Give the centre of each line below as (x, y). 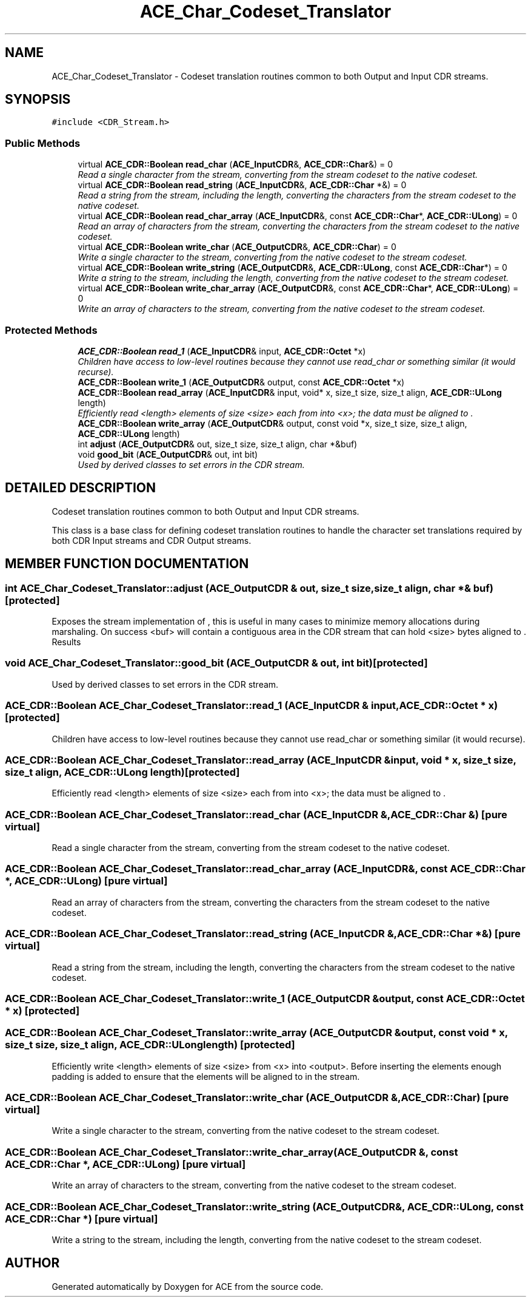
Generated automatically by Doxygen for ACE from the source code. (188, 1286)
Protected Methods (51, 330)
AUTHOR (32, 1263)
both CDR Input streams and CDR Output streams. (152, 540)
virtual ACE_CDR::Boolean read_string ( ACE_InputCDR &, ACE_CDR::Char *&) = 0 (242, 185)
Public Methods (43, 143)
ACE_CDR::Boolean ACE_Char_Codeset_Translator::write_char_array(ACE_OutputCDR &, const (232, 1152)
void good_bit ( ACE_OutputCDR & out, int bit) (168, 454)
